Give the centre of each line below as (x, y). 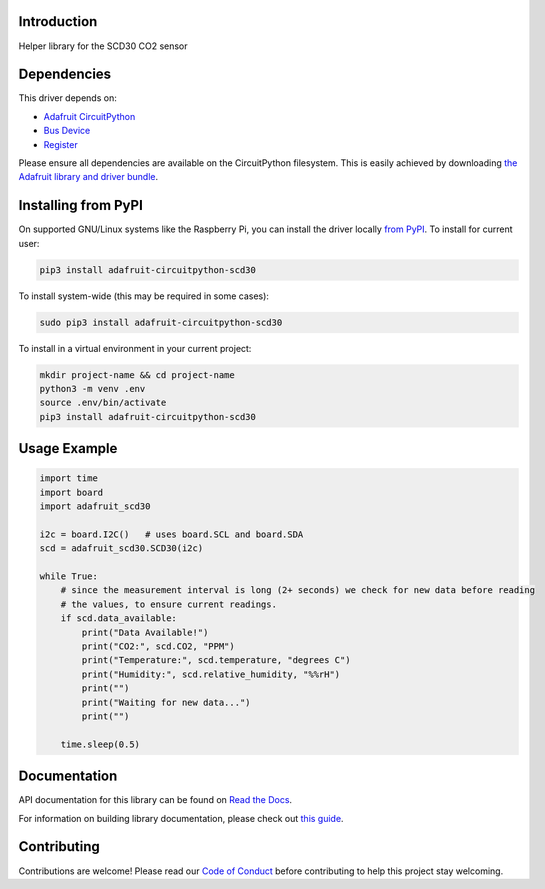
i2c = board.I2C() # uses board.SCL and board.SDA (171, 534)
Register (61, 144)
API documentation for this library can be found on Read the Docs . (155, 800)
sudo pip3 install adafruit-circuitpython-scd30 (161, 322)
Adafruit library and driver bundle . (88, 177)
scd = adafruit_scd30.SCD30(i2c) (121, 548)
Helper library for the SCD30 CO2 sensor (103, 46)
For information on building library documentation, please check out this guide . (181, 818)
